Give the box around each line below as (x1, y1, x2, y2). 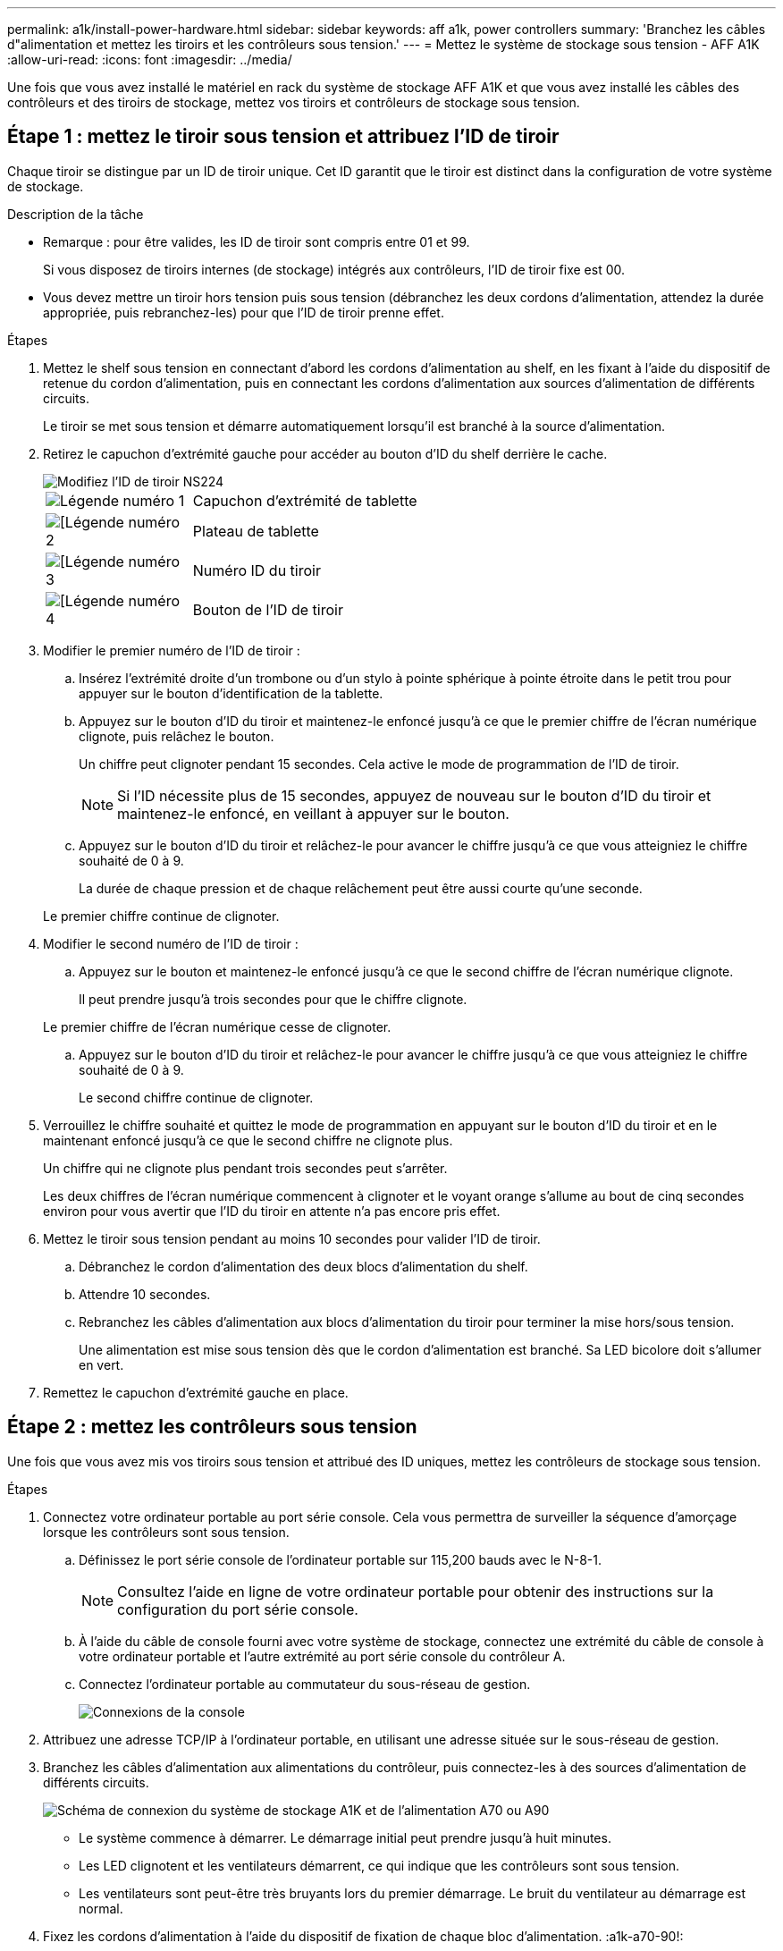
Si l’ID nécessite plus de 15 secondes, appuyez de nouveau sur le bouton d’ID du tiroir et (117, 786, 711, 805)
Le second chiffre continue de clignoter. (79, 1089, 314, 1105)
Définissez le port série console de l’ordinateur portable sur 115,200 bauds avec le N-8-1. (79, 1551, 602, 1567)
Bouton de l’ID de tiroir (192, 600, 343, 619)
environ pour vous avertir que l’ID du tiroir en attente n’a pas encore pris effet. (43, 1203, 501, 1219)
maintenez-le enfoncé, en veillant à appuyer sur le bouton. (117, 804, 509, 823)
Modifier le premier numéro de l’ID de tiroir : (43, 642, 300, 658)
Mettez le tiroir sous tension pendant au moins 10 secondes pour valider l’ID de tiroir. (43, 1230, 541, 1246)
